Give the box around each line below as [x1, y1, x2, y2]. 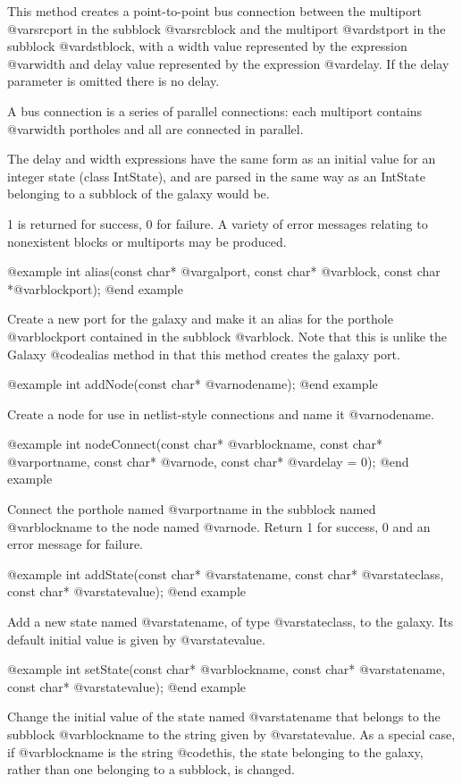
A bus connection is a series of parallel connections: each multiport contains [7, 101, 423, 120]
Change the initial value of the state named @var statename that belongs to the [7, 707, 441, 726]
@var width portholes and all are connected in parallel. [7, 119, 304, 138]
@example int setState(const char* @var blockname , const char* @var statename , [7, 660, 446, 679]
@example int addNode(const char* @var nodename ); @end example [7, 375, 378, 393]
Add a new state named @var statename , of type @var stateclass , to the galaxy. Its [7, 612, 454, 631]
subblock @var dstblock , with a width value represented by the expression [7, 37, 407, 55]
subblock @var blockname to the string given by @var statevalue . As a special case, [7, 725, 456, 743]
